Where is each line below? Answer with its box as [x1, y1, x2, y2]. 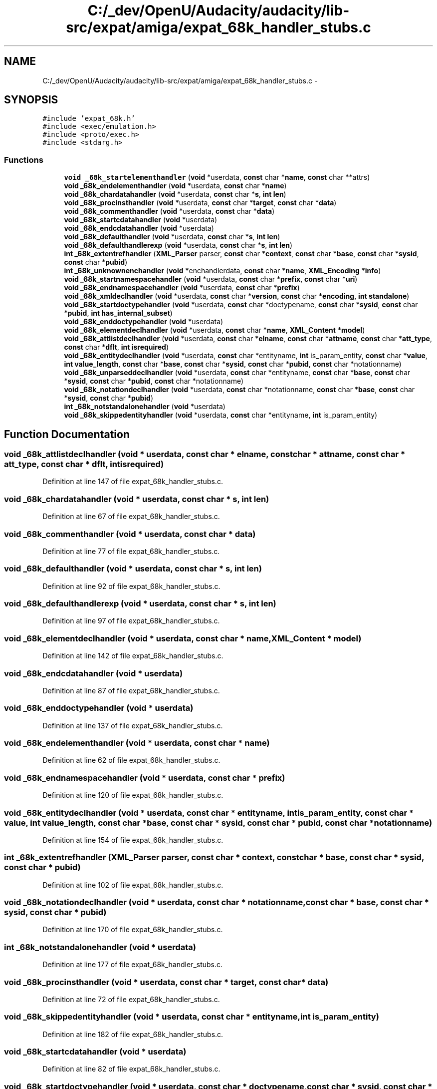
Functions [4, 154, 43, 165]
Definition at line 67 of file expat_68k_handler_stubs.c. [42, 512, 220, 521]
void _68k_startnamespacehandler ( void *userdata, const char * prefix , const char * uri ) [64, 275, 358, 284]
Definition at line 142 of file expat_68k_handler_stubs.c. [42, 651, 223, 660]
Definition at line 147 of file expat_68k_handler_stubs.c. [42, 477, 223, 486]
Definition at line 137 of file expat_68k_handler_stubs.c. [42, 721, 223, 730]
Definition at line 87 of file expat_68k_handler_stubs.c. [42, 686, 220, 695]
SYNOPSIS [4, 93, 58, 106]
